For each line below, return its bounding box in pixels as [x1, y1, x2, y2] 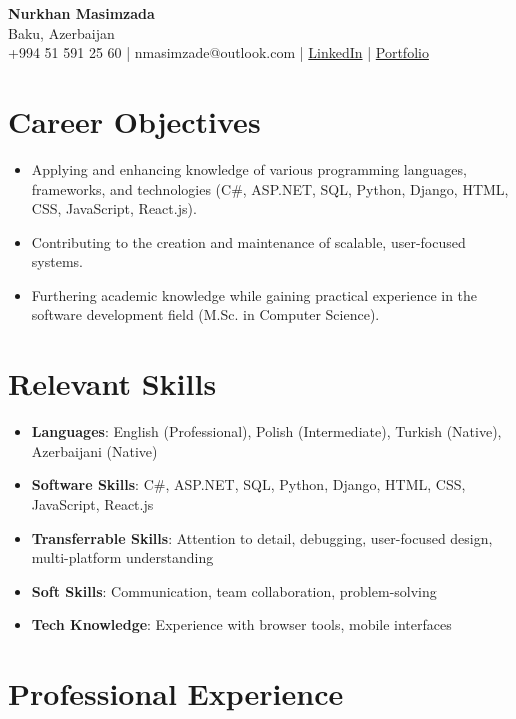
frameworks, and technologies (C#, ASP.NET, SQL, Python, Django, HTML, [31, 178, 509, 199]
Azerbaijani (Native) [31, 440, 158, 461]
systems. [31, 251, 83, 272]
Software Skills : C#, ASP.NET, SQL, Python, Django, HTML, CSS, [31, 474, 466, 495]
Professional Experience [8, 673, 344, 714]
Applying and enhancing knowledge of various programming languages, [31, 158, 467, 179]
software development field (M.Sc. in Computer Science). [31, 304, 380, 325]
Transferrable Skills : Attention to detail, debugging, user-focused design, [31, 527, 493, 548]
